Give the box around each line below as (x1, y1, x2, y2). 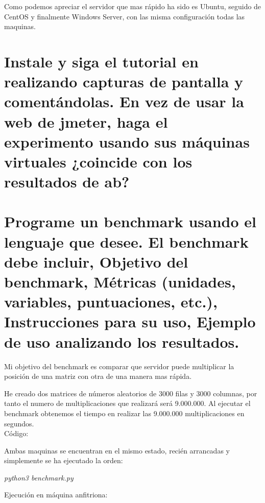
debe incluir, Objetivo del (4, 251, 188, 272)
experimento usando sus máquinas (4, 131, 250, 152)
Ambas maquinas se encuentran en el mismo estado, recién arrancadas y (4, 445, 230, 456)
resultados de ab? (4, 171, 130, 192)
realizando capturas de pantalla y (4, 71, 244, 92)
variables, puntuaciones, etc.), (4, 291, 218, 312)
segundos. (4, 418, 34, 428)
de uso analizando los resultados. (4, 331, 239, 352)
